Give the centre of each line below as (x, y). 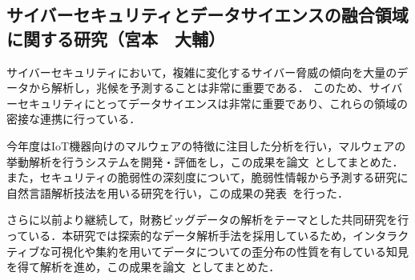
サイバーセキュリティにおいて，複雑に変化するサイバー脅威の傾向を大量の (202, 72)
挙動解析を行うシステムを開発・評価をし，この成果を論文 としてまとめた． (205, 161)
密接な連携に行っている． (74, 119)
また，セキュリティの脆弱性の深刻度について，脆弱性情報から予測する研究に (207, 177)
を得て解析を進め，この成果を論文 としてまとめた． (143, 267)
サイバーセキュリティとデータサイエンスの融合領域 (207, 15)
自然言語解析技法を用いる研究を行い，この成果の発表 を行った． (177, 192)
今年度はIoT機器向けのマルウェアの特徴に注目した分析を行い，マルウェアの (206, 145)
